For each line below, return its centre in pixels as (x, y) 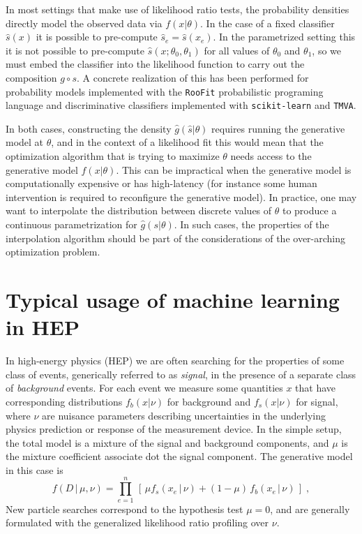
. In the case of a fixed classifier (267, 23)
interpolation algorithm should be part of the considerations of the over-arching (176, 238)
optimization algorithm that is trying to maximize (113, 156)
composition (31, 77)
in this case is (35, 469)
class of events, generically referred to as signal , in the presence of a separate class (181, 374)
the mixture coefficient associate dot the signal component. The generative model (179, 456)
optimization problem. (53, 252)
